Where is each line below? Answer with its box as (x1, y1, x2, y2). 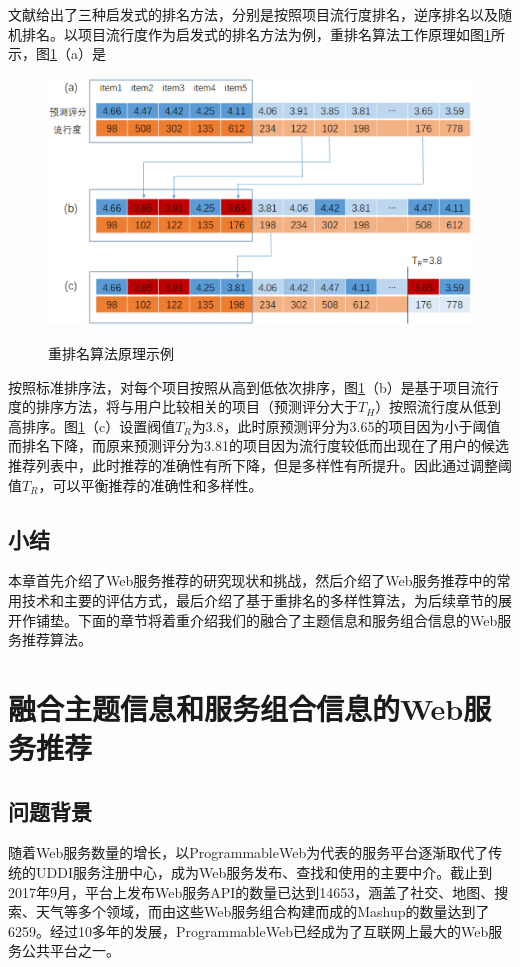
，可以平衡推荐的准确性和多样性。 (38, 474, 263, 495)
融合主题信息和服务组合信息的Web (8, 687, 464, 728)
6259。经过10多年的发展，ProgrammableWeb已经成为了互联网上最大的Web (8, 920, 489, 941)
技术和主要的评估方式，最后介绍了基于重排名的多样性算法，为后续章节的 (21, 589, 498, 610)
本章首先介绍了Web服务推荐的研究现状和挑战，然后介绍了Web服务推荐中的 (8, 570, 497, 591)
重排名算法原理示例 (48, 342, 174, 363)
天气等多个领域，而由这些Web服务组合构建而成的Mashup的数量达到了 (35, 901, 490, 922)
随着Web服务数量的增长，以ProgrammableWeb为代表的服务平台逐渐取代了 (8, 842, 489, 863)
